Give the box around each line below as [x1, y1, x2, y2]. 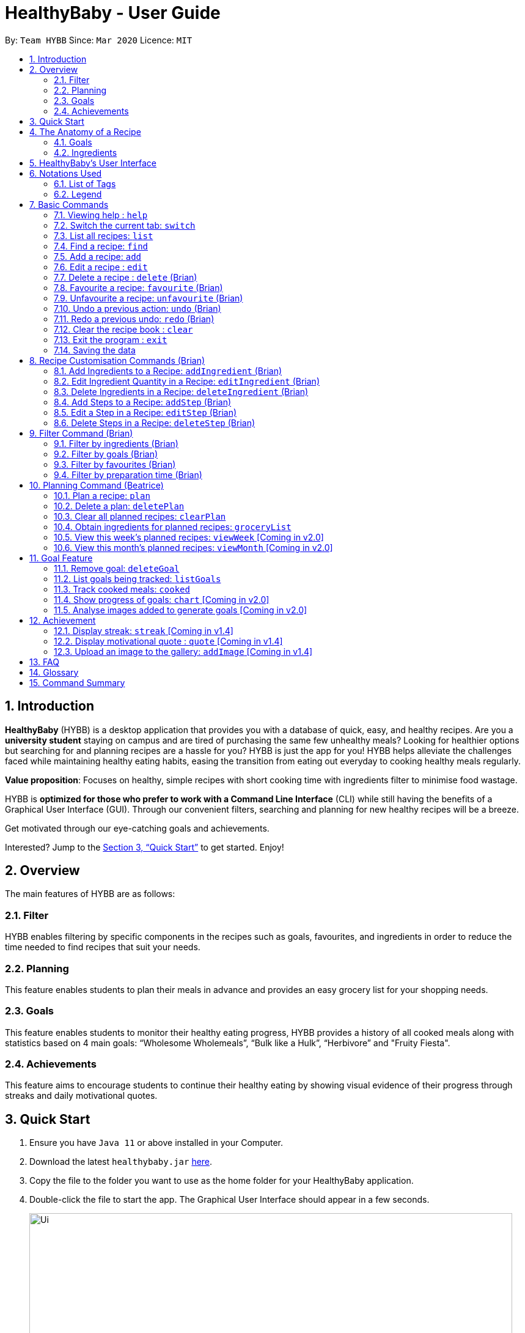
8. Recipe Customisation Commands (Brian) [29, 355, 205, 366]
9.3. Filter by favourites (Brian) [54, 459, 176, 470]
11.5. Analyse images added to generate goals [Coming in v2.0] [54, 604, 307, 615]
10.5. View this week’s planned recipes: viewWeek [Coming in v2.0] [54, 531, 324, 542]
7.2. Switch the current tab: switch [54, 220, 196, 231]
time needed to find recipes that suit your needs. [5, 942, 200, 953]
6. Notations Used [29, 168, 102, 179]
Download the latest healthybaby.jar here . [29, 1156, 213, 1167]
